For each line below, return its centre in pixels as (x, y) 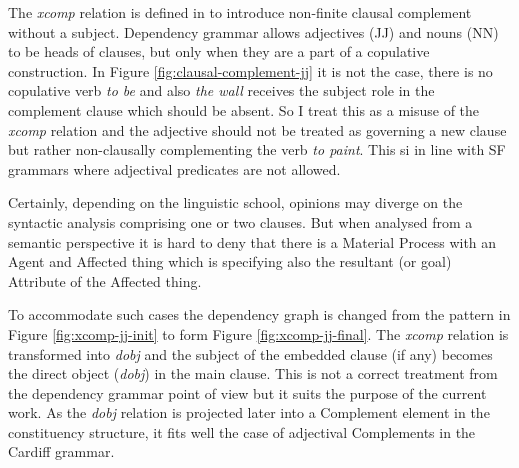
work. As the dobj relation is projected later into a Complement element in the (249, 412)
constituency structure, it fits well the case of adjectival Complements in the (242, 431)
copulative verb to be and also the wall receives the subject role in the (221, 90)
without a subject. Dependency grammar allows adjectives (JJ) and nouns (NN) (253, 31)
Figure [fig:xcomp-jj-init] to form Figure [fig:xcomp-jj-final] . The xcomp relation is (258, 333)
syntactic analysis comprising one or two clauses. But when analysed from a (240, 221)
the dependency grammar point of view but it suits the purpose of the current (247, 392)
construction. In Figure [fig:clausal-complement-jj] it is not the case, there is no (250, 70)
